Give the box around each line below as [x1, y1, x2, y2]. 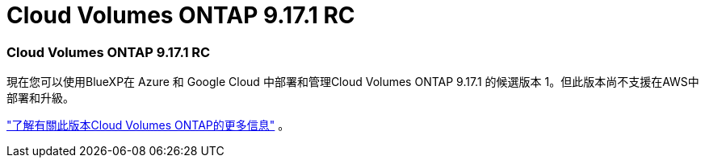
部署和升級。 [6, 91, 74, 105]
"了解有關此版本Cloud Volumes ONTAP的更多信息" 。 [6, 118, 290, 133]
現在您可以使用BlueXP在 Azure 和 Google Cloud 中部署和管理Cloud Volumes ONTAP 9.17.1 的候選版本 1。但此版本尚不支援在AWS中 [6, 75, 699, 89]
